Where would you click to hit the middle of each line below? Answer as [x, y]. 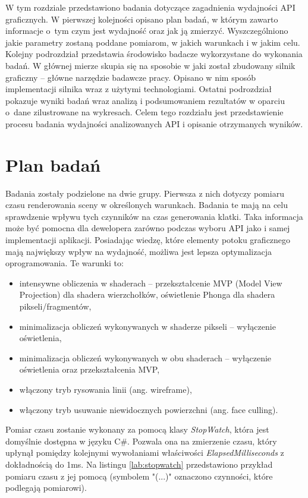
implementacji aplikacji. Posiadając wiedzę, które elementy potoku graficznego [148, 240]
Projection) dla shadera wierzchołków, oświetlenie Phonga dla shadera [147, 294]
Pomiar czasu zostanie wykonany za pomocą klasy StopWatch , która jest [137, 429]
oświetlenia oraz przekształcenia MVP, [89, 369]
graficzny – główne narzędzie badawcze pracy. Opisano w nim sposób [131, 77]
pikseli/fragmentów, [55, 306]
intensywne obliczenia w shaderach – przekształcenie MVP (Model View [151, 283]
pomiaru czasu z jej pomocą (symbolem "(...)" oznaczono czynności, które [139, 476]
